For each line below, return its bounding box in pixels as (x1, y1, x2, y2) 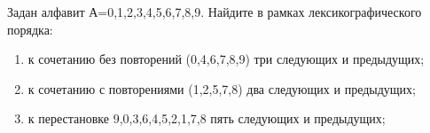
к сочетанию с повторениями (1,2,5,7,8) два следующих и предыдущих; (27, 79, 416, 98)
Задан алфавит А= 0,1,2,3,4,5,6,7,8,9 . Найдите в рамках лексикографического (7, 3, 422, 20)
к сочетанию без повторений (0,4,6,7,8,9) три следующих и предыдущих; (27, 50, 425, 68)
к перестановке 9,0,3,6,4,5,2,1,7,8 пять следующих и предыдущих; (27, 109, 386, 128)
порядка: (7, 20, 53, 38)
